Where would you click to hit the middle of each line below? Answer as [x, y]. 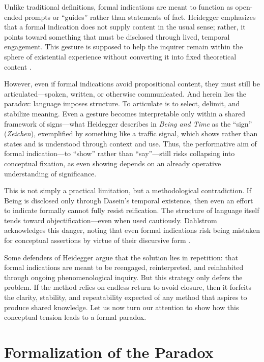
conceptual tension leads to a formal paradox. [75, 317]
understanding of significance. [50, 173]
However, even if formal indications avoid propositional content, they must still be [132, 84]
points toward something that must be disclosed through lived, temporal [117, 36]
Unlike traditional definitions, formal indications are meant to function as [119, 7]
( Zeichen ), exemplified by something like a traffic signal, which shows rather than [131, 133]
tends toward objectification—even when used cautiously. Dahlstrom [111, 220]
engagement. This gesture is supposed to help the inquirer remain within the [124, 47]
